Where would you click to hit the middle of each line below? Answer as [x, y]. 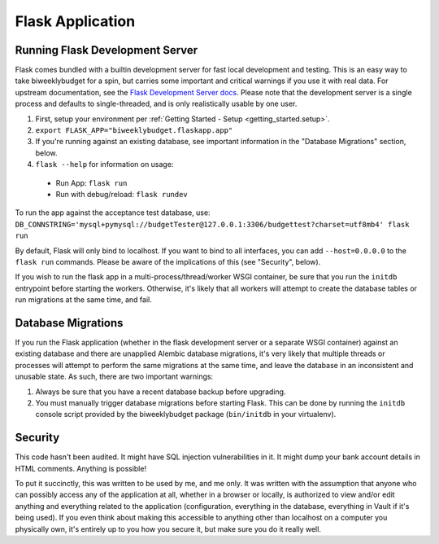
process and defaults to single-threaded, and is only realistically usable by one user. [156, 104]
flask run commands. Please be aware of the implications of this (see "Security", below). [168, 261]
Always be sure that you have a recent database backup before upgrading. [161, 392]
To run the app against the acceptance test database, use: [113, 213]
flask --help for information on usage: [104, 165]
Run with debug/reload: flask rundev [122, 194]
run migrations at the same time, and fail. [83, 300]
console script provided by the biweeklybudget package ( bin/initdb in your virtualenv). [186, 415]
